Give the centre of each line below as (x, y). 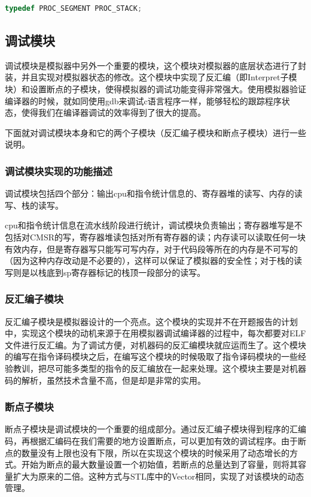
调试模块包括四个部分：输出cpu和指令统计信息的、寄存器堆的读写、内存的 (150, 193)
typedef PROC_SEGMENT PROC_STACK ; (74, 8)
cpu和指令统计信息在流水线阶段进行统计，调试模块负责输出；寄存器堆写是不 (154, 225)
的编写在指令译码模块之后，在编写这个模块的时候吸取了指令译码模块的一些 (151, 356)
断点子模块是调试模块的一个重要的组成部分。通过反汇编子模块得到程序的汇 (151, 429)
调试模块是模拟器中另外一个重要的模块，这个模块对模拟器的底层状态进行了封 (155, 65)
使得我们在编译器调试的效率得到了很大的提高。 (113, 112)
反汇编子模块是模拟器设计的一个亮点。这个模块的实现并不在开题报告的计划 (151, 321)
